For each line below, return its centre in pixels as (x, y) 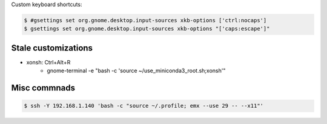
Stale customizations (52, 48)
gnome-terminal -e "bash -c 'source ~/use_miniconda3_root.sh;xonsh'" (136, 71)
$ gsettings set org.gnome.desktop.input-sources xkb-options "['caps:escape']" (147, 29)
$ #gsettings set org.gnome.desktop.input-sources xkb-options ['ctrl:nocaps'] (145, 20)
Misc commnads (43, 88)
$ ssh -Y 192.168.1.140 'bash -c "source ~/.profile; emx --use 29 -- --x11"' (144, 106)
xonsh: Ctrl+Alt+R (48, 62)
